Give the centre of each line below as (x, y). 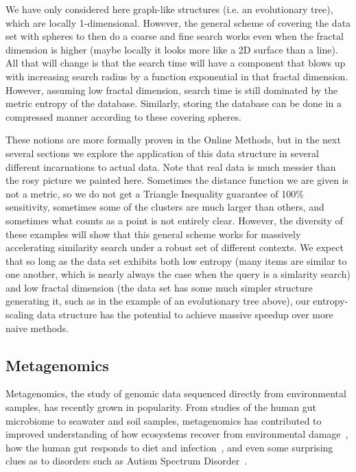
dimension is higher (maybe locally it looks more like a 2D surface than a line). (172, 49)
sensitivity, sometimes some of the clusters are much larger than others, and (165, 207)
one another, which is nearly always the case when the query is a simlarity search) (178, 274)
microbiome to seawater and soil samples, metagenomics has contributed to (164, 420)
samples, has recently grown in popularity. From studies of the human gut (161, 407)
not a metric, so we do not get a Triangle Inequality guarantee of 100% (155, 193)
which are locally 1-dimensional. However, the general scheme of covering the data (178, 22)
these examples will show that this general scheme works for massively (153, 234)
